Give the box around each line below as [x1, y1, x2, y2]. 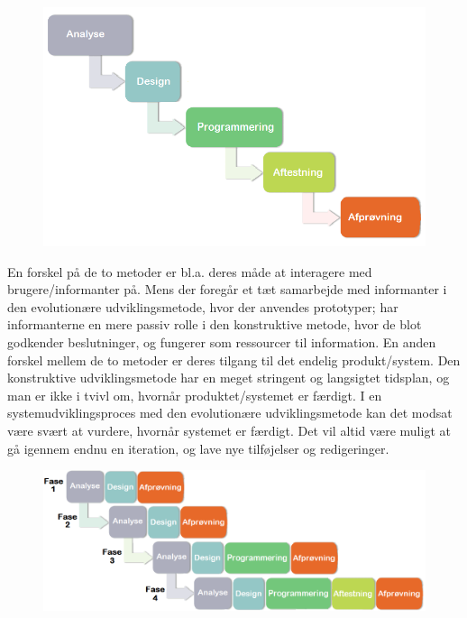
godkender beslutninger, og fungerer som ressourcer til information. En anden [7, 332, 436, 351]
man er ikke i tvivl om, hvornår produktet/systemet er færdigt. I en [7, 385, 382, 404]
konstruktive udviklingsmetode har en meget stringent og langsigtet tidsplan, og [7, 368, 450, 387]
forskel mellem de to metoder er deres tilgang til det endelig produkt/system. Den [7, 350, 461, 369]
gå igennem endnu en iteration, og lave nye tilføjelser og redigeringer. [7, 438, 389, 457]
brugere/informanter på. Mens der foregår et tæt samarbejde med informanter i [7, 280, 447, 299]
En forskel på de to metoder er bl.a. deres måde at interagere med [7, 262, 372, 281]
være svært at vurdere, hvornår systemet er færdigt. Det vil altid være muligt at [7, 420, 451, 439]
